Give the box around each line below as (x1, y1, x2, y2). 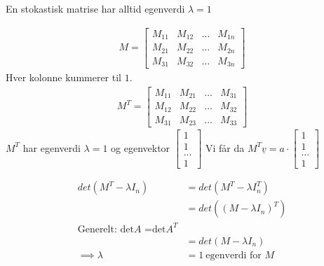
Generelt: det (77, 224, 134, 234)
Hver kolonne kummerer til (6, 70, 122, 85)
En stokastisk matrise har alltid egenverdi (6, 1, 185, 15)
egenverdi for (205, 250, 262, 260)
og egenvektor (111, 140, 170, 155)
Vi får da (205, 140, 245, 155)
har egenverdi (22, 140, 81, 155)
